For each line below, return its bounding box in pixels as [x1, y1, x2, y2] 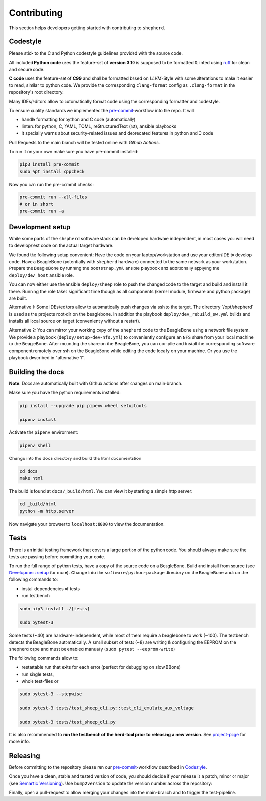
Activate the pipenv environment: [9, 429, 78, 435]
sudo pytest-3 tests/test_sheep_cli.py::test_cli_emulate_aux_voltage [19, 705, 194, 711]
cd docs [19, 469, 38, 474]
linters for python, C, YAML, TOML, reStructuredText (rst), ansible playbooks [21, 123, 177, 129]
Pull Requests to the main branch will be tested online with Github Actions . [9, 139, 160, 145]
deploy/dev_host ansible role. [9, 272, 74, 278]
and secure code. [9, 67, 45, 73]
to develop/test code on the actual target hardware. [9, 242, 114, 249]
